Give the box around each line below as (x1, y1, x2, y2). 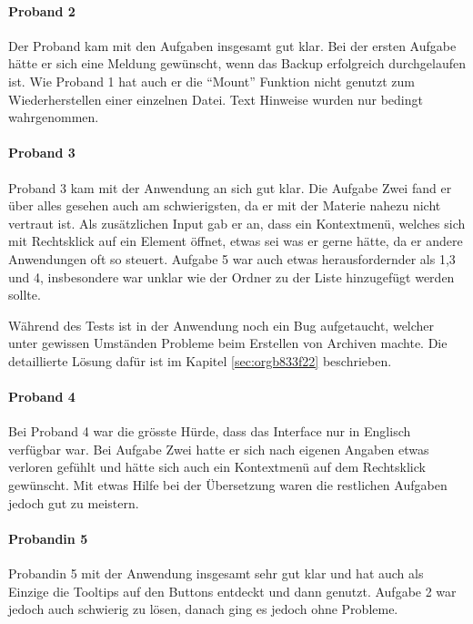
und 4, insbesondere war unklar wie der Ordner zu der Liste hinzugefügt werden (8, 267, 455, 286)
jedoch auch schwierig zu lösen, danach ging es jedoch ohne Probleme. (8, 599, 398, 619)
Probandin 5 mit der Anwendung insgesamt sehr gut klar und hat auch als (8, 564, 424, 583)
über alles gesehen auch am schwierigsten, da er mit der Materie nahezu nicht (8, 196, 441, 215)
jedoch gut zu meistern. (8, 493, 139, 512)
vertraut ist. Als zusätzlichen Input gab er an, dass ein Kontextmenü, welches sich (8, 213, 466, 232)
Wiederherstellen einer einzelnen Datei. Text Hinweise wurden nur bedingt (8, 89, 423, 108)
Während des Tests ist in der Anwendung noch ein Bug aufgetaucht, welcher (8, 315, 435, 334)
